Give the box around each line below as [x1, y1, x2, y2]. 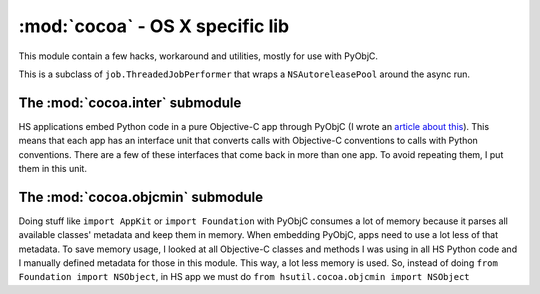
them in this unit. [18, 163, 87, 175]
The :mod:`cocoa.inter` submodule [18, 94, 242, 111]
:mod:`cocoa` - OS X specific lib [18, 15, 290, 37]
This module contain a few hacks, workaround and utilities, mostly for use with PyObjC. [18, 50, 379, 62]
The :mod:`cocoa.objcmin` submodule [18, 188, 264, 205]
